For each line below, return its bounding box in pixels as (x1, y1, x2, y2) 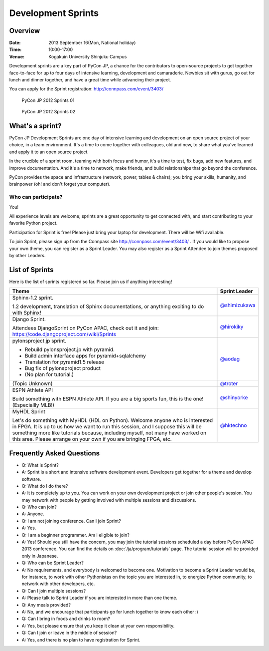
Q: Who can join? (21, 504, 57, 510)
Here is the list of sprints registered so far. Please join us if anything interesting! (9, 279, 172, 285)
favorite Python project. (9, 220, 58, 226)
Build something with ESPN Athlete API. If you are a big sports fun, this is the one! (12, 395, 204, 402)
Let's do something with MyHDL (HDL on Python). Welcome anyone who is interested (12, 417, 213, 424)
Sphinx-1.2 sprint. (12, 295, 54, 302)
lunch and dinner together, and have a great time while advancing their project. (9, 77, 171, 83)
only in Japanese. (21, 553, 58, 559)
